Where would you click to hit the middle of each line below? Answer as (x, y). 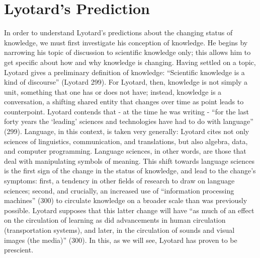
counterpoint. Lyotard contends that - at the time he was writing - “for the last (127, 111)
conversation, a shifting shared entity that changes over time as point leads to (124, 102)
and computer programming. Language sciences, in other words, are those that (125, 151)
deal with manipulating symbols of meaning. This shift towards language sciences (129, 160)
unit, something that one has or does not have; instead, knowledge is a (113, 91)
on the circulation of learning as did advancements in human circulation (115, 220)
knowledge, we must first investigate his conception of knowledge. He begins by (126, 42)
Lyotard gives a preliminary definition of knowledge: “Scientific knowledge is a (124, 72)
